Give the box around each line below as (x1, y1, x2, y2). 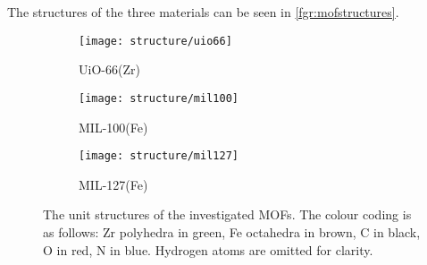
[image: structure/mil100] (79, 91, 239, 105)
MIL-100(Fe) (79, 117, 148, 136)
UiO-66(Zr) (79, 60, 140, 79)
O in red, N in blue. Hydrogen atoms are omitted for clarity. (43, 240, 373, 259)
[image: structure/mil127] (79, 150, 239, 163)
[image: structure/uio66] (79, 34, 232, 47)
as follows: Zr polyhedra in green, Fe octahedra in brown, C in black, (43, 222, 421, 241)
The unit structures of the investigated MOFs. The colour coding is (43, 205, 412, 224)
